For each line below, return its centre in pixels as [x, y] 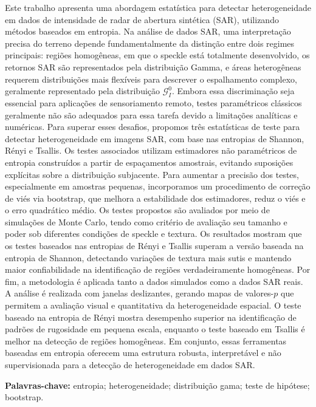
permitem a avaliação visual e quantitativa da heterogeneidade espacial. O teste [153, 305]
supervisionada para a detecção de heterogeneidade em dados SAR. [130, 365]
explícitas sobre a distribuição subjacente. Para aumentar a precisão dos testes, [152, 174]
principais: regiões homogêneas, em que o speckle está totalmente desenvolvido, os [157, 55]
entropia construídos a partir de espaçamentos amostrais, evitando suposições [149, 162]
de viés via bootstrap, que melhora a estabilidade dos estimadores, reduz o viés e [155, 198]
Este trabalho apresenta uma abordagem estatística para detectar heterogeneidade [158, 7]
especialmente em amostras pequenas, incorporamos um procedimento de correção [158, 186]
